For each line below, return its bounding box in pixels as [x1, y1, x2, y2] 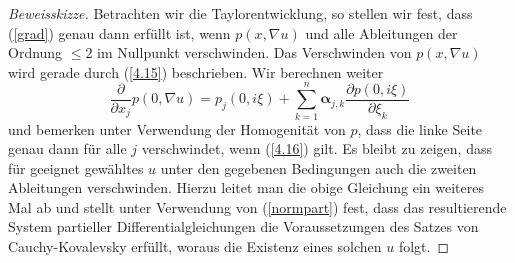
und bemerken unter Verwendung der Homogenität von [8, 118, 346, 139]
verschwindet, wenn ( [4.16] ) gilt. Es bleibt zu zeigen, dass [141, 138, 492, 159]
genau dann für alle [8, 138, 127, 159]
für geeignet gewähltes [8, 157, 144, 178]
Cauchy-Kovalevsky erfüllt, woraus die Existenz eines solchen [8, 236, 382, 257]
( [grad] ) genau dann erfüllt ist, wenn [8, 22, 231, 43]
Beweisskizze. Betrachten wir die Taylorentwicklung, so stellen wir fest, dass [8, 3, 473, 23]
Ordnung [8, 42, 63, 63]
